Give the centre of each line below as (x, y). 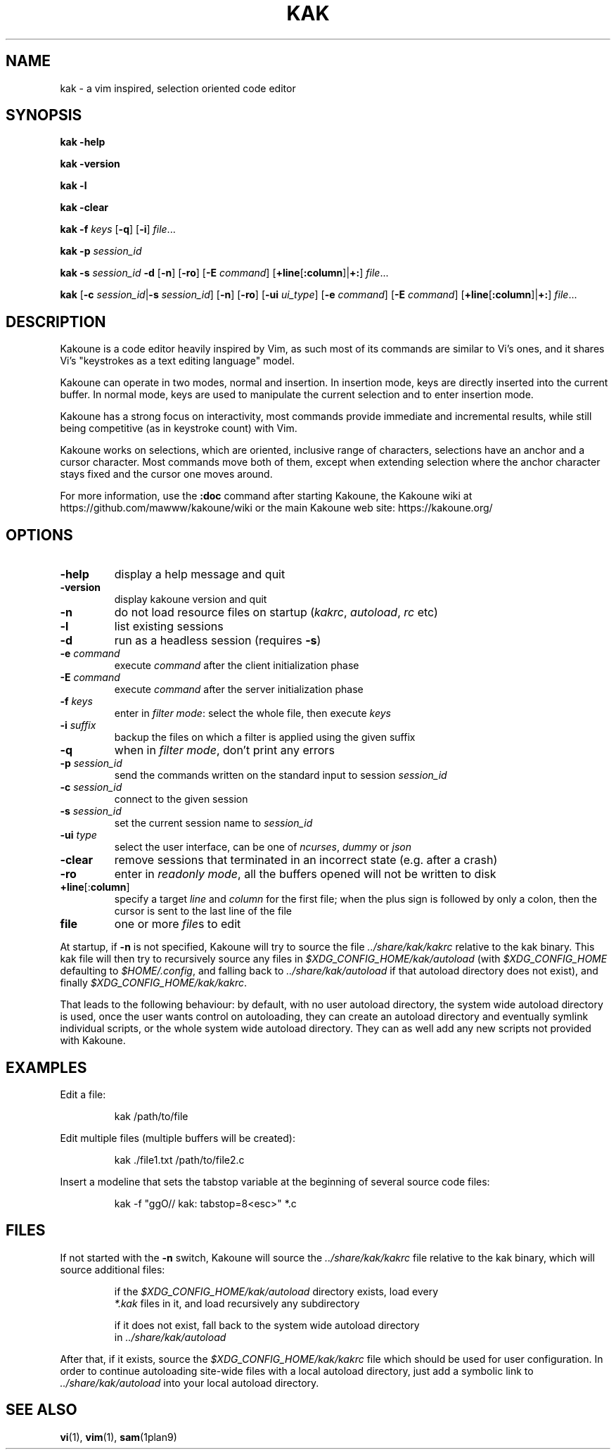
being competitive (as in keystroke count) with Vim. (179, 428)
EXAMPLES (46, 1067)
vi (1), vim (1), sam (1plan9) (118, 1437)
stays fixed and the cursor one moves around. (166, 474)
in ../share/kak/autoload (170, 1337)
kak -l (73, 186)
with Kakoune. (93, 1041)
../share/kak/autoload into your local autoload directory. (190, 1383)
